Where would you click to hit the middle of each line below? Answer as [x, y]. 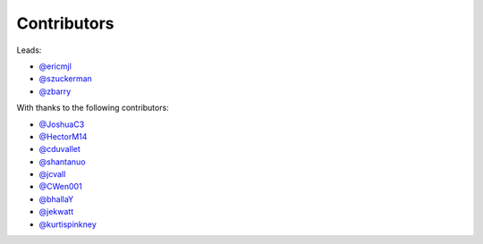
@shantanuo [62, 162]
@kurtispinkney [68, 224]
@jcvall [52, 174]
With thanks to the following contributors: [93, 108]
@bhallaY [56, 199]
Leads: [29, 50]
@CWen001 [60, 187]
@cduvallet [59, 149]
